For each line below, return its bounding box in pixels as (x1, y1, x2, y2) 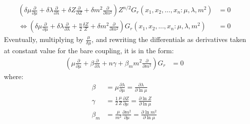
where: (4, 71, 23, 81)
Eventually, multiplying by (4, 34, 84, 44)
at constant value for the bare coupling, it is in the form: (4, 45, 174, 55)
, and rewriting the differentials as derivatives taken (91, 34, 247, 44)
